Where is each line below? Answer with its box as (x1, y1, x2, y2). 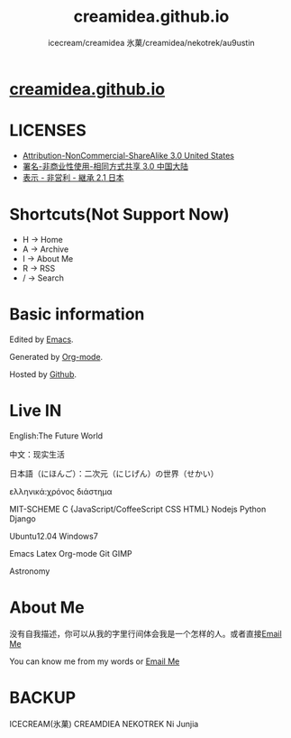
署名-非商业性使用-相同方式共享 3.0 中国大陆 (22, 161, 189, 171)
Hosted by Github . (9, 368, 77, 380)
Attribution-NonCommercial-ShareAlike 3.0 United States (22, 150, 234, 161)
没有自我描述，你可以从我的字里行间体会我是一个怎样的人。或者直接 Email (9, 628, 282, 639)
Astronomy (9, 566, 50, 577)
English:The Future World (9, 430, 104, 441)
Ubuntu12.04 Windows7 (9, 530, 99, 541)
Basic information (9, 304, 145, 324)
